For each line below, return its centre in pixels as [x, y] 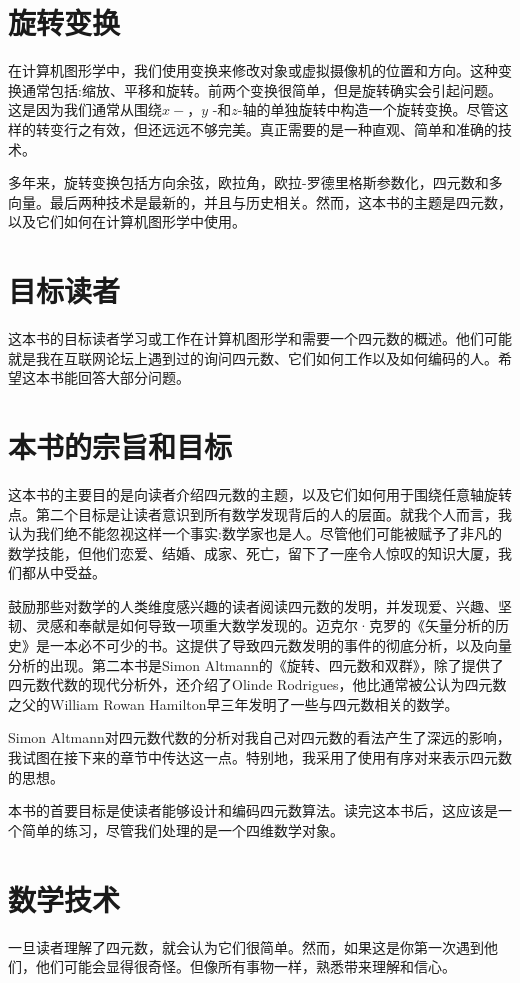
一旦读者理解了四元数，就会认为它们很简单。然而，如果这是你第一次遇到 [246, 946]
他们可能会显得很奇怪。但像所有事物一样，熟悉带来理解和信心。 [245, 966]
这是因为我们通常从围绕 [85, 109]
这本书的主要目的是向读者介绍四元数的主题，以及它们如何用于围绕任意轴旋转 [260, 493]
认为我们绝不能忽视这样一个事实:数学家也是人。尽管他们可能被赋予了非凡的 [255, 533]
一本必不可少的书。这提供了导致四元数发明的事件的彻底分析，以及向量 [280, 645]
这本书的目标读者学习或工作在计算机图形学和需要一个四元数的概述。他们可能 [260, 338]
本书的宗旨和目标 [120, 445]
